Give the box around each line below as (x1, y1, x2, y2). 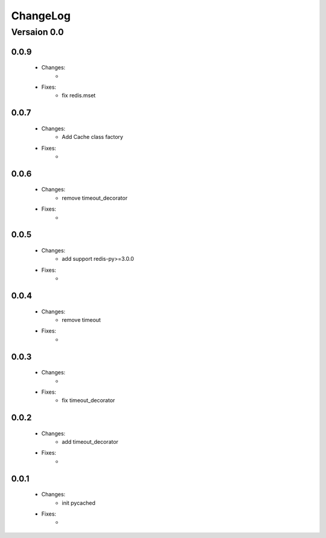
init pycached (62, 499, 96, 507)
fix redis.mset (62, 92, 96, 99)
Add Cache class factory (62, 133, 124, 141)
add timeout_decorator (62, 438, 119, 446)
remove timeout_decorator (62, 194, 128, 202)
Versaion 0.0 (11, 27, 64, 37)
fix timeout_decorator (62, 397, 115, 404)
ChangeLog (11, 9, 71, 22)
